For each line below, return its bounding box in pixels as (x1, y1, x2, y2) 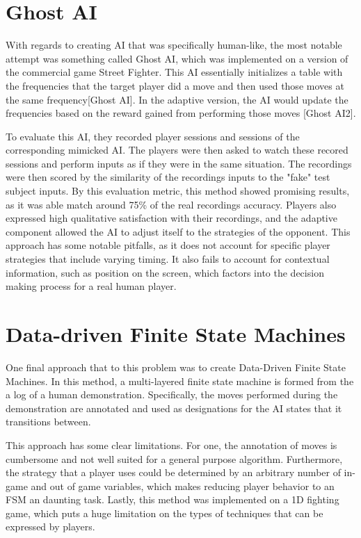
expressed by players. (6, 519, 95, 534)
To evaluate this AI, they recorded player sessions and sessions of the (6, 129, 300, 143)
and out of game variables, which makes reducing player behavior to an (31, 478, 335, 493)
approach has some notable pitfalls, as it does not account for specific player (6, 238, 330, 252)
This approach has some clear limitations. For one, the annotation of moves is (6, 437, 337, 452)
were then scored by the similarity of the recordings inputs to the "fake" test (6, 170, 330, 184)
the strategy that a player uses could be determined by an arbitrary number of (6, 465, 341, 480)
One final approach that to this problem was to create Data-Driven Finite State (6, 359, 346, 374)
